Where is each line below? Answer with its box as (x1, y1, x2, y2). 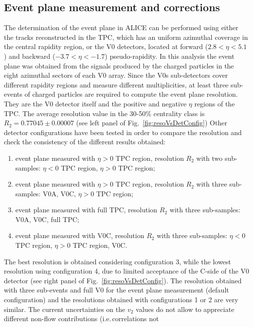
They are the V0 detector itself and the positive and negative (4, 98, 187, 108)
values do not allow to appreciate (136, 304, 235, 314)
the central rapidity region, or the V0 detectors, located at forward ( (4, 41, 208, 52)
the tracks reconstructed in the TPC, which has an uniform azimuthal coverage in (4, 32, 248, 42)
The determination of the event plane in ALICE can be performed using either (4, 22, 238, 33)
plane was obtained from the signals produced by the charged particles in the (4, 60, 234, 70)
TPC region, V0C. (72, 240, 127, 250)
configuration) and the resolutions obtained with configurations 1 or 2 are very (4, 294, 238, 305)
